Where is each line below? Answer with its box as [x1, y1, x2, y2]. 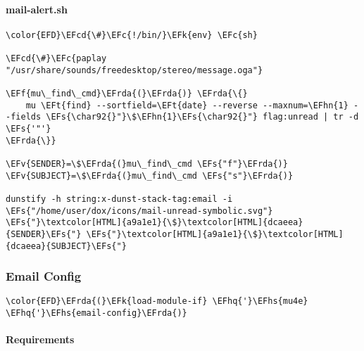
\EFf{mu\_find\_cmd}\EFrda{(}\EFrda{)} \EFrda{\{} [6, 89, 248, 99]
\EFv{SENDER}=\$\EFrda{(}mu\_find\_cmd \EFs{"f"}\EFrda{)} [6, 159, 288, 170]
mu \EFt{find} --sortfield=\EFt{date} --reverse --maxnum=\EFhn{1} [25, 100, 349, 110]
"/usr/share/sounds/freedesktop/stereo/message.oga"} [6, 65, 263, 75]
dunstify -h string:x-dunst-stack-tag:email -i [6, 193, 233, 204]
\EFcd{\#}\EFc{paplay [6, 53, 107, 64]
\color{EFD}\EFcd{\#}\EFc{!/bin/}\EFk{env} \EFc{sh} [6, 30, 258, 40]
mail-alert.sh [6, 1, 68, 16]
